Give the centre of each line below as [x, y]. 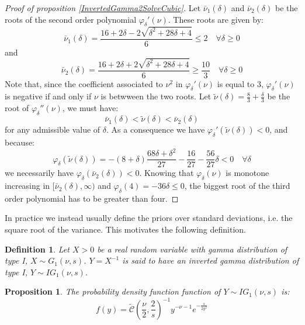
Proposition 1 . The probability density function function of [113, 291]
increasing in [27, 186]
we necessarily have [39, 173]
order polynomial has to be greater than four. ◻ [92, 198]
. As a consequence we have [156, 129]
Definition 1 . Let [37, 249]
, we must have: [90, 108]
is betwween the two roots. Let [156, 96]
